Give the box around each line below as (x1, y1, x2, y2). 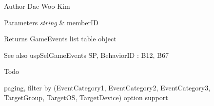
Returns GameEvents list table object (4, 34, 117, 44)
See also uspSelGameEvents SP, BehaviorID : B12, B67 (4, 50, 169, 60)
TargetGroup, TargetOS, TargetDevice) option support (4, 92, 168, 102)
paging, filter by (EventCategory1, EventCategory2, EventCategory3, (4, 82, 211, 92)
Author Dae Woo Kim (4, 1, 70, 11)
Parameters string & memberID (4, 17, 98, 27)
